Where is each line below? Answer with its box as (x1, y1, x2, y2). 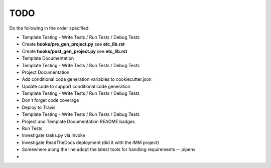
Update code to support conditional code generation (22, 83, 130, 89)
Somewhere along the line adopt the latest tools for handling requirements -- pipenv (22, 146, 196, 152)
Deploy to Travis (22, 104, 56, 110)
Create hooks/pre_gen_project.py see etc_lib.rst (22, 41, 125, 47)
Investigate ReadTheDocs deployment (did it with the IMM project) (22, 139, 159, 145)
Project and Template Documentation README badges (22, 118, 135, 124)
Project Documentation (22, 69, 70, 75)
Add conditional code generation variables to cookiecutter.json (22, 76, 152, 82)
